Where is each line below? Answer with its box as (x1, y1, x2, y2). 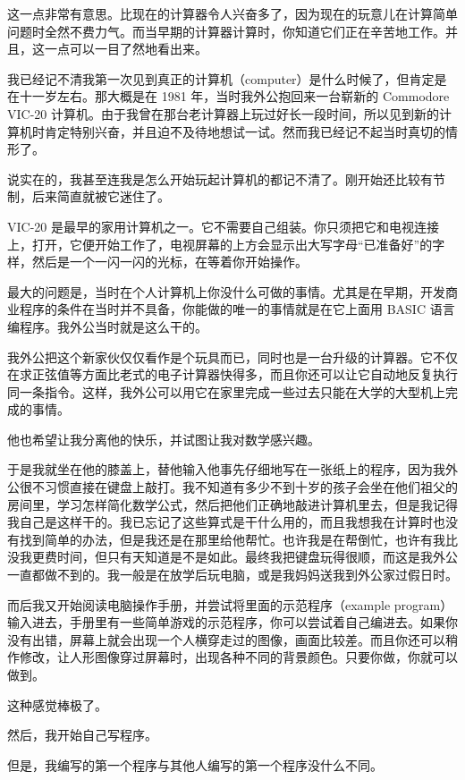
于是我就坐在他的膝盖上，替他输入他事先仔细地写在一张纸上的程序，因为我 (7, 460, 445, 479)
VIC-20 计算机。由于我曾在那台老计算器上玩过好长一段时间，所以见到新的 (7, 104, 439, 123)
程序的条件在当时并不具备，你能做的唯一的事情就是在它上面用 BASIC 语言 (19, 300, 455, 318)
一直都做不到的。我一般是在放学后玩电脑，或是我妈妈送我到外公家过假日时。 (7, 565, 458, 584)
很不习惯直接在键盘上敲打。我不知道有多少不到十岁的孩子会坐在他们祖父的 (19, 478, 458, 496)
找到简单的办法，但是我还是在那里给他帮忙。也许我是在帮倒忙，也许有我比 (19, 530, 458, 548)
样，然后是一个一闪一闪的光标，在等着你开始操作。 (7, 252, 308, 271)
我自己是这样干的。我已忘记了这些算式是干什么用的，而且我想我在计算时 (7, 513, 433, 531)
